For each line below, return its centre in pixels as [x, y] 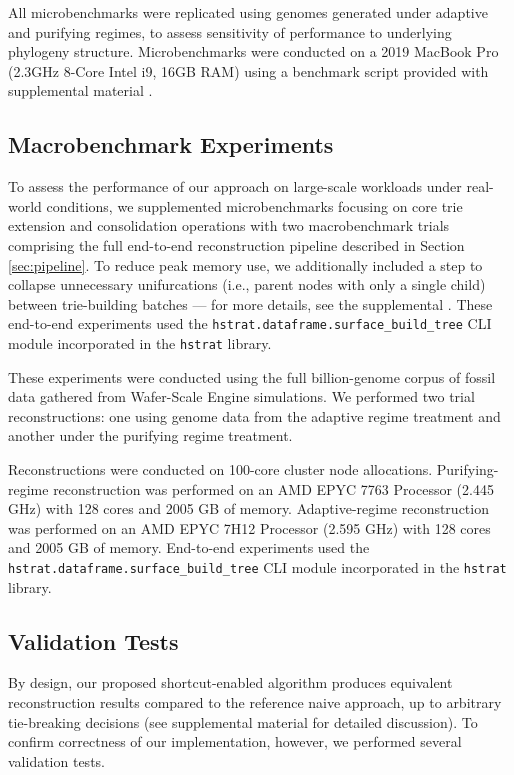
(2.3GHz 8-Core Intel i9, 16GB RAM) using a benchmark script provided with [248, 70]
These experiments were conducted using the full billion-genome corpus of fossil [252, 376]
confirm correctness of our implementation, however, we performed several [235, 741]
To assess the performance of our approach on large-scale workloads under [235, 186]
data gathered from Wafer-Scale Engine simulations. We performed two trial [241, 396]
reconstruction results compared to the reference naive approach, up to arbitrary [255, 702]
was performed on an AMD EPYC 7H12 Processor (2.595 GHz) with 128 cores [249, 527]
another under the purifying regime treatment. [150, 435]
